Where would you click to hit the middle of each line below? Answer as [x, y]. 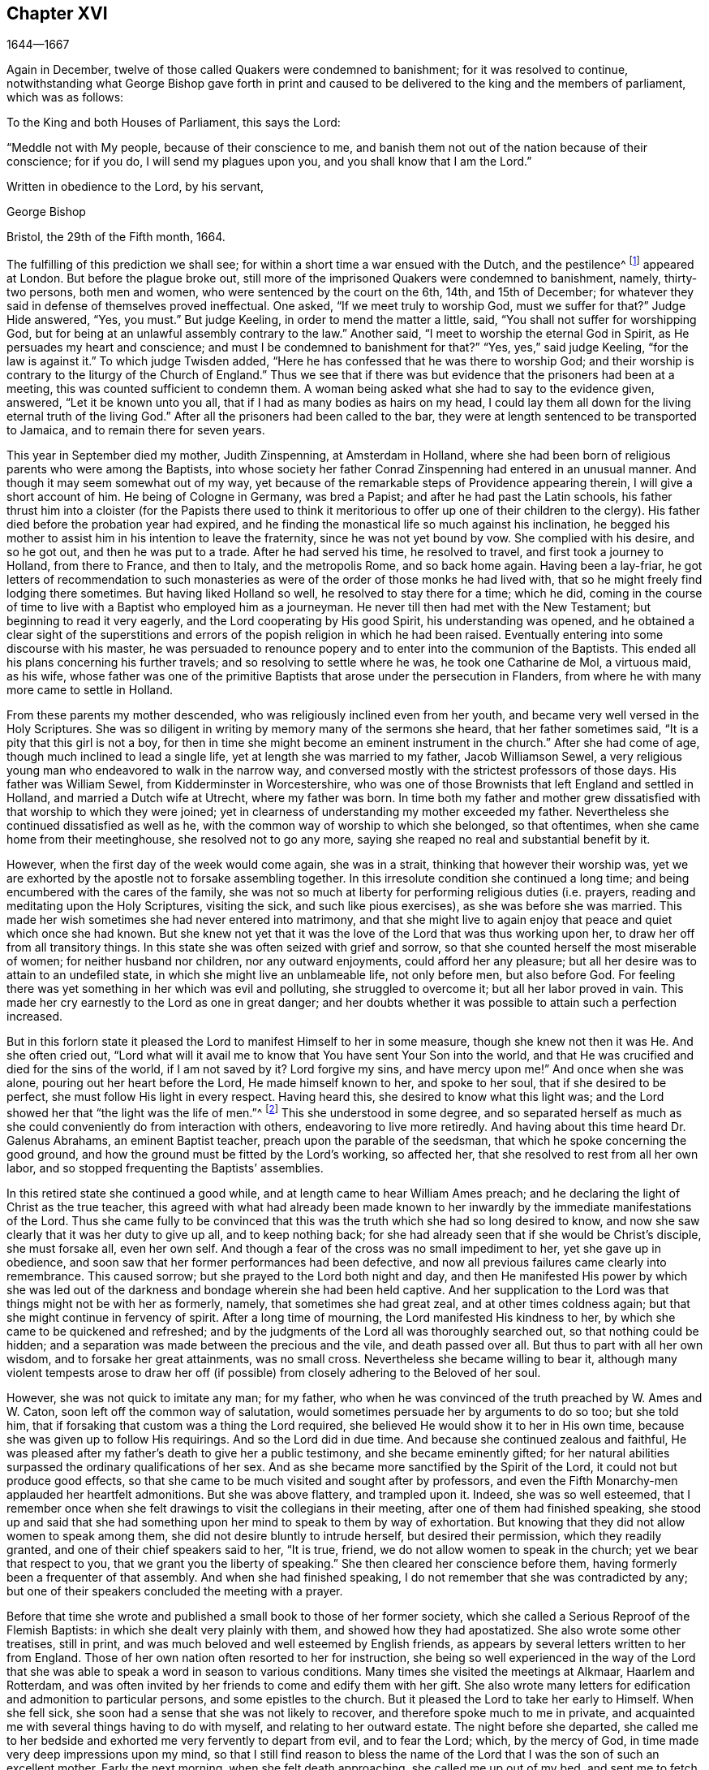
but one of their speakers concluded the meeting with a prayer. [175, 1591]
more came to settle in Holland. [90, 690]
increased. [35, 1017]
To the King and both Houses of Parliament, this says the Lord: [174, 123]
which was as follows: [65, 97]
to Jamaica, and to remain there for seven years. [136, 430]
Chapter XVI [57, 13]
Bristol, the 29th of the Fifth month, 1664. [116, 237]
